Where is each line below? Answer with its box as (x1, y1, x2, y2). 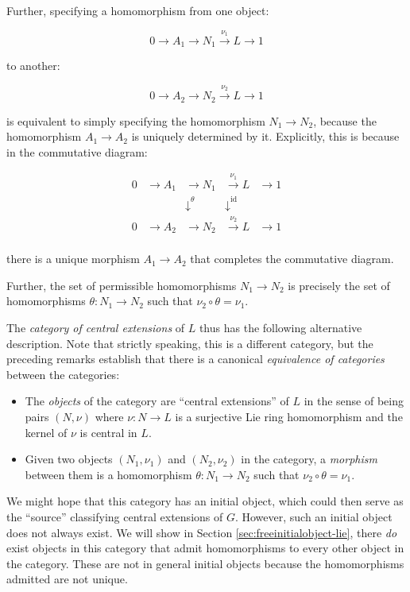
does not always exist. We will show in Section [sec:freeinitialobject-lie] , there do (6, 524, 397, 540)
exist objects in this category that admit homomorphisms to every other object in (6, 540, 404, 556)
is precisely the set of (288, 277, 390, 293)
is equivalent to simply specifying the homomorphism (6, 112, 265, 129)
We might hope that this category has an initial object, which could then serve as (6, 493, 404, 509)
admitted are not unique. (6, 571, 128, 587)
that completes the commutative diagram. (190, 250, 394, 267)
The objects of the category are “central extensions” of (25, 393, 289, 409)
